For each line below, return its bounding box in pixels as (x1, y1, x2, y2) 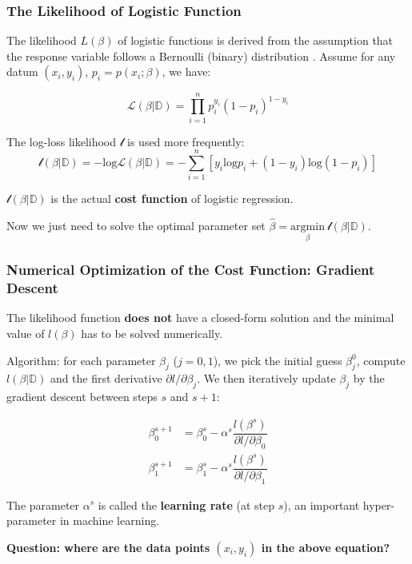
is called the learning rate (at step (98, 496, 274, 513)
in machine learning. (59, 512, 160, 529)
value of (6, 325, 45, 342)
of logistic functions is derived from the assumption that (118, 32, 394, 49)
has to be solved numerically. (81, 325, 223, 342)
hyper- (362, 496, 395, 513)
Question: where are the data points (6, 538, 210, 555)
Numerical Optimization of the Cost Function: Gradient (6, 260, 375, 280)
